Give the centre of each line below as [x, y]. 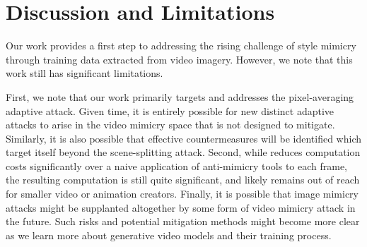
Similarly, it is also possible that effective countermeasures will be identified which [184, 138]
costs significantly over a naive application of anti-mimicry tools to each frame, [177, 165]
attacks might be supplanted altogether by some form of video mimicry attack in [181, 207]
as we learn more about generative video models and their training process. [169, 235]
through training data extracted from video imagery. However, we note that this [179, 59]
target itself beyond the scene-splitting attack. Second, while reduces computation [183, 152]
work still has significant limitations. [85, 73]
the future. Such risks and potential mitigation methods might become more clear [183, 221]
